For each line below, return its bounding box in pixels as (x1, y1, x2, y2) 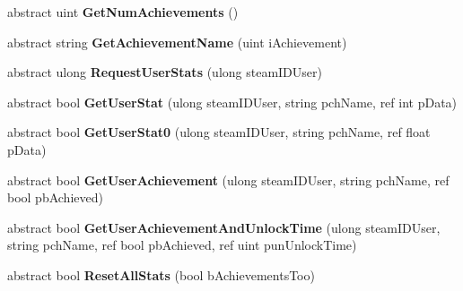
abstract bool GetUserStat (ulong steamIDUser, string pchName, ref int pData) (7, 92, 458, 111)
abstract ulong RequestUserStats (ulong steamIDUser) (7, 63, 322, 81)
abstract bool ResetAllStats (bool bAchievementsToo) (7, 265, 315, 284)
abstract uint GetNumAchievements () (7, 3, 239, 21)
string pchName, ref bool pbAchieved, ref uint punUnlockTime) (7, 235, 357, 254)
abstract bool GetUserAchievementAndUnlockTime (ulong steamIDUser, (7, 218, 441, 236)
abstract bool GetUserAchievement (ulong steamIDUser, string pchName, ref (7, 170, 450, 189)
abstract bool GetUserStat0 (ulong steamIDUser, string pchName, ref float (7, 123, 431, 141)
